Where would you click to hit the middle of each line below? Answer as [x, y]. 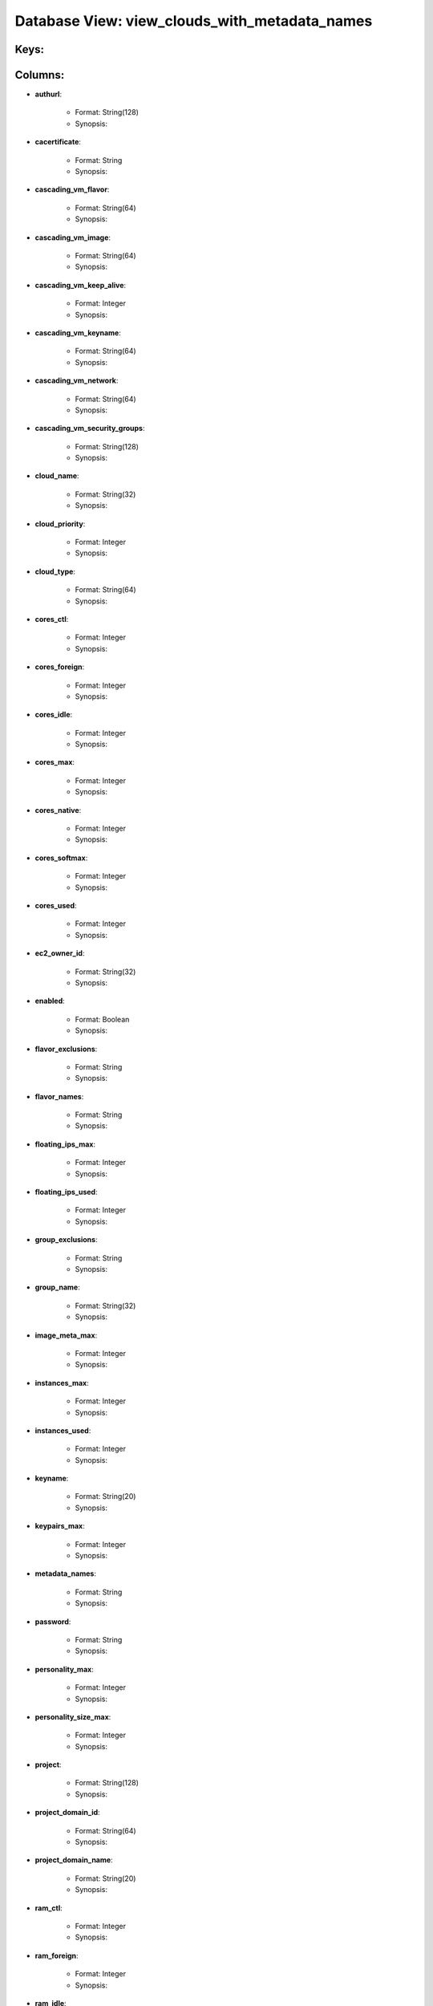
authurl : [49, 94]
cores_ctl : [52, 619]
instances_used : [63, 1430]
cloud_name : [57, 476]
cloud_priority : [60, 524]
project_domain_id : [67, 1813]
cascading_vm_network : [77, 380]
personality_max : [64, 1669]
